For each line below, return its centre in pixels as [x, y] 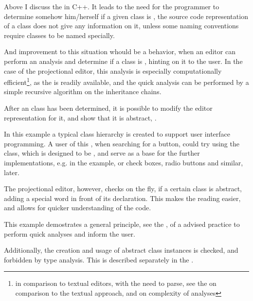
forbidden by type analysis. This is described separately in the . [99, 259]
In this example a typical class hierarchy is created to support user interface [117, 134]
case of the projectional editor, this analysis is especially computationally [113, 70]
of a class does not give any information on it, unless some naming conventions [121, 26]
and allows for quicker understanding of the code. [78, 208]
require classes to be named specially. [59, 35]
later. [12, 172]
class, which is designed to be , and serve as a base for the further [102, 153]
